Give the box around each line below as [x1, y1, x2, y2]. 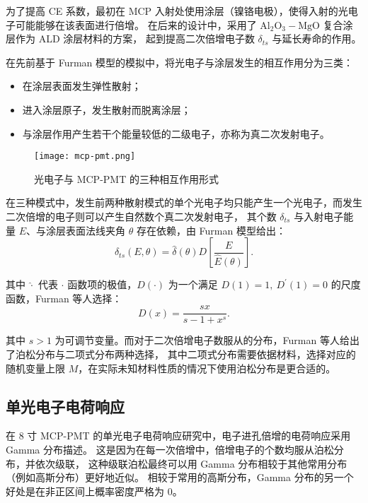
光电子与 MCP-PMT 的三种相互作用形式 [34, 171, 219, 186]
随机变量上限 [6, 360, 65, 375]
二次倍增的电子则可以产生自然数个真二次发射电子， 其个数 [6, 209, 277, 223]
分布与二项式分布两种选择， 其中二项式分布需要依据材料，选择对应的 [35, 347, 356, 362]
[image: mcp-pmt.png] [34, 151, 136, 162]
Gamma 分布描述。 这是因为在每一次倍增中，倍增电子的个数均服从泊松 [6, 442, 334, 457]
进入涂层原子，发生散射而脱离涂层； [22, 102, 191, 117]
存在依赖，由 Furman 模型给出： [136, 223, 286, 237]
